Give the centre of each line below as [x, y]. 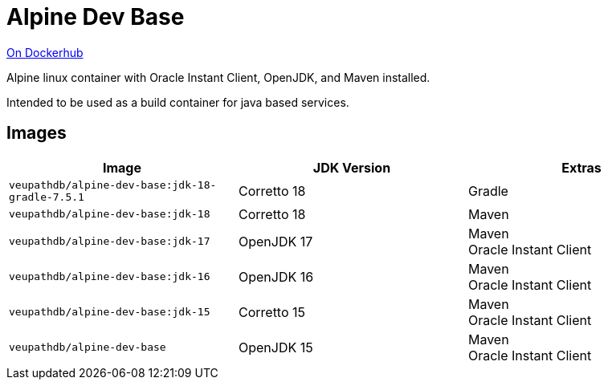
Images [37, 133]
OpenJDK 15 [275, 347]
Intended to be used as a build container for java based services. [178, 102]
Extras [581, 167]
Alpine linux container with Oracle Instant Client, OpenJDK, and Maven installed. [218, 77]
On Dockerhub [45, 52]
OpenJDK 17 [275, 241]
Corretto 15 [272, 312]
